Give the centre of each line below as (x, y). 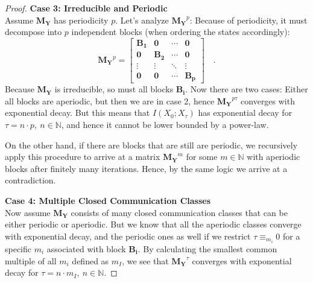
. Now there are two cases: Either (247, 89)
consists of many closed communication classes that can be (179, 212)
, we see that (145, 260)
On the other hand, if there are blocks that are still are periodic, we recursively (151, 145)
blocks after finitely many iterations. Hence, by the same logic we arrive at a (146, 168)
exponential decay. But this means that (77, 113)
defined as (90, 260)
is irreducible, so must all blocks (114, 89)
